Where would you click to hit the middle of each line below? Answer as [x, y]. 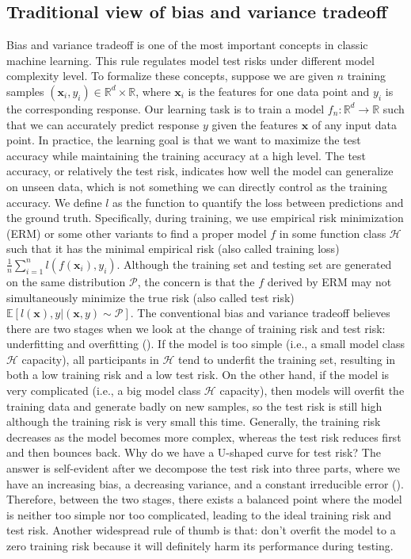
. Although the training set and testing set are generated [254, 264]
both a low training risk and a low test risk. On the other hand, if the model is [198, 375]
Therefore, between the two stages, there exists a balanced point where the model [204, 499]
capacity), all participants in [90, 359]
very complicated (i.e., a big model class [104, 391]
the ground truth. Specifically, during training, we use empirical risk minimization [205, 218]
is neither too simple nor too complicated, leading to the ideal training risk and [199, 514]
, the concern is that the [196, 281]
